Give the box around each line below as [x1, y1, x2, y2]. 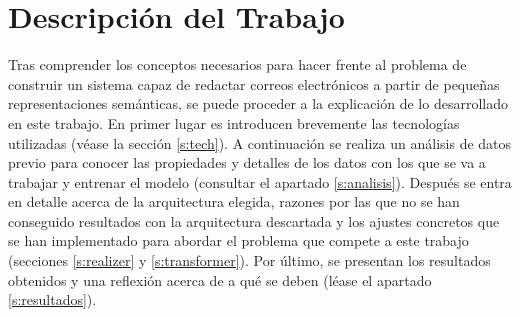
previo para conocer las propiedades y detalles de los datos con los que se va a [8, 152, 486, 173]
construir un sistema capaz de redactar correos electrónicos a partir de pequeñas [8, 73, 500, 94]
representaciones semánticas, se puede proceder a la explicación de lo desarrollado [8, 93, 508, 114]
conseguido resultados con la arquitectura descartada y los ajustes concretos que [8, 210, 500, 231]
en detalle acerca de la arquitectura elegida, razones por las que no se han [8, 191, 460, 212]
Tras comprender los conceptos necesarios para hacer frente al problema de [8, 54, 467, 75]
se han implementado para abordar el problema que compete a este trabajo [8, 230, 469, 251]
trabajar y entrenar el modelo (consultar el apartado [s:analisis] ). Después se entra [8, 171, 512, 192]
